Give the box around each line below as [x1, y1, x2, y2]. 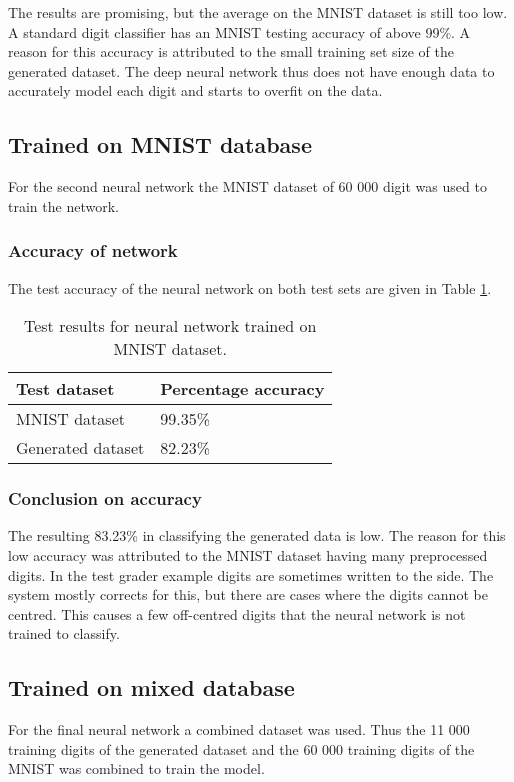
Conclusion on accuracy [8, 486, 202, 511]
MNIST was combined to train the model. [8, 758, 265, 779]
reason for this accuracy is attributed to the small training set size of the [8, 41, 454, 62]
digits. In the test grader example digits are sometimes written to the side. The [8, 564, 494, 585]
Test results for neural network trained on [23, 314, 317, 338]
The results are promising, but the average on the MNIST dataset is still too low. [8, 2, 508, 22]
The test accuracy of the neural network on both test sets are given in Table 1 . [8, 277, 492, 298]
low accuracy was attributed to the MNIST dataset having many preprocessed [8, 544, 488, 565]
